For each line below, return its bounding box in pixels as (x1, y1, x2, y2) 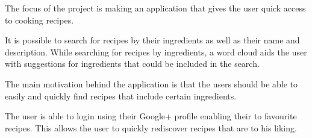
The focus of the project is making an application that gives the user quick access (5, 2, 306, 14)
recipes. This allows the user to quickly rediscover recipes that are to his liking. (5, 121, 297, 134)
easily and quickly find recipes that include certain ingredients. (5, 89, 237, 102)
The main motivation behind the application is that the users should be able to (5, 77, 298, 90)
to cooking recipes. (5, 13, 74, 26)
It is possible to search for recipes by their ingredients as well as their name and (5, 34, 300, 46)
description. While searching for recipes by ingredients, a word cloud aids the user (5, 45, 307, 58)
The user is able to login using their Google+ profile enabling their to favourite (5, 110, 297, 122)
